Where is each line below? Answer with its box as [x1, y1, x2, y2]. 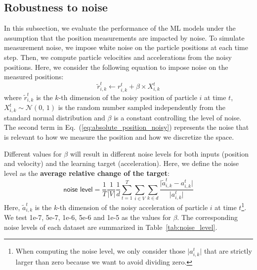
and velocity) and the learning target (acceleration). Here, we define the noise [4, 158, 239, 168]
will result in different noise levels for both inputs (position [70, 148, 249, 159]
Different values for [4, 148, 62, 159]
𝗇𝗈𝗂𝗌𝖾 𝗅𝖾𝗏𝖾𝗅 [63, 186, 93, 193]
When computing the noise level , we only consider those [15, 246, 185, 256]
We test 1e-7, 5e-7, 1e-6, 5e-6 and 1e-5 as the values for [4, 212, 171, 222]
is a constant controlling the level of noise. [114, 112, 242, 122]
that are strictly [204, 246, 252, 256]
